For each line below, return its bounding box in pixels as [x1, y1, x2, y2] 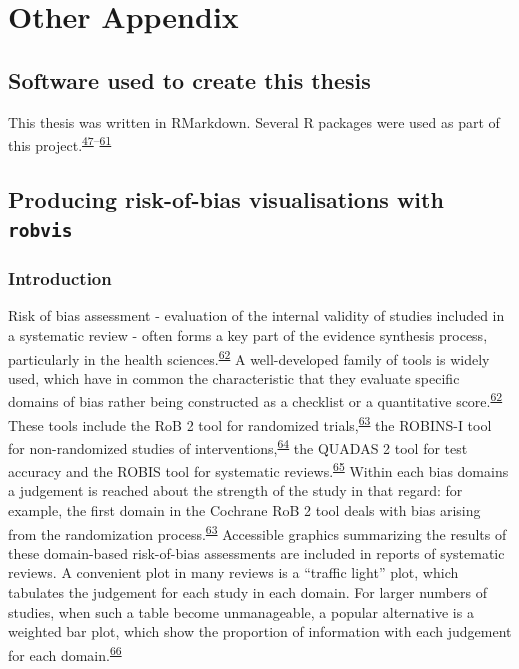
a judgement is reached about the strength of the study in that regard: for [8, 480, 463, 501]
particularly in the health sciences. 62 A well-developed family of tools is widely [8, 345, 490, 369]
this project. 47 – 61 [8, 132, 112, 155]
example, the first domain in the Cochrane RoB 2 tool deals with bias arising [8, 500, 481, 521]
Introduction [8, 266, 112, 291]
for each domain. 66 [8, 641, 122, 665]
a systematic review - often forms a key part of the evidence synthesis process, [8, 324, 488, 345]
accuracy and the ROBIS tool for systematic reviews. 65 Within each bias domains [8, 458, 509, 481]
